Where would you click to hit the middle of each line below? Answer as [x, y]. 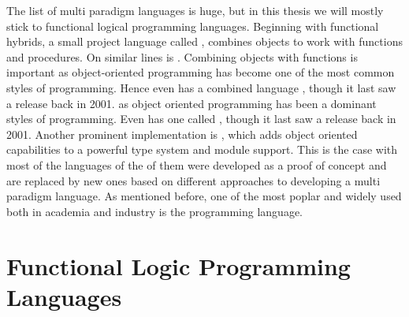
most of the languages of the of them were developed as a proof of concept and [197, 164]
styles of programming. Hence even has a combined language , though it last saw [201, 87]
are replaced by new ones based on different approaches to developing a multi [193, 180]
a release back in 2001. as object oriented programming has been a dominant [191, 103]
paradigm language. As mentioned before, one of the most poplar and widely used [204, 196]
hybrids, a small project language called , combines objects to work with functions [204, 41]
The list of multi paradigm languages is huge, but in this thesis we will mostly [195, 10]
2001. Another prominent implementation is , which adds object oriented [182, 134]
